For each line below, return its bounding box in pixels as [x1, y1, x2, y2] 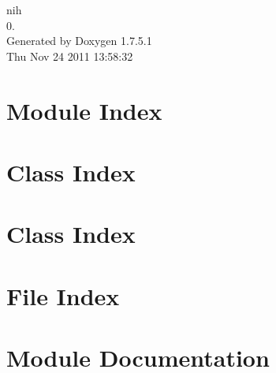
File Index [6, 279, 120, 311]
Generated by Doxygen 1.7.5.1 [6, 32, 152, 49]
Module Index [6, 94, 162, 126]
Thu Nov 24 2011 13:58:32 [6, 47, 133, 64]
